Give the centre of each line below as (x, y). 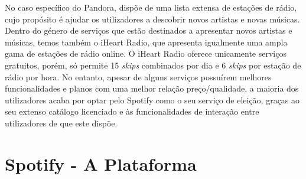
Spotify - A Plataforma (101, 163)
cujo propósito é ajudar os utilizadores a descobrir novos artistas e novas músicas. (152, 19)
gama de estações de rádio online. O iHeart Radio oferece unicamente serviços (146, 53)
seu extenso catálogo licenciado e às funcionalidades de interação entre (132, 111)
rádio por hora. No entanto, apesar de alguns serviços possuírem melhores (138, 77)
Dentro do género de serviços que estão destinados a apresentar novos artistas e (149, 30)
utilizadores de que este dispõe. (61, 123)
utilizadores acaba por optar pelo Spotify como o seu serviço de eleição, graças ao (152, 100)
